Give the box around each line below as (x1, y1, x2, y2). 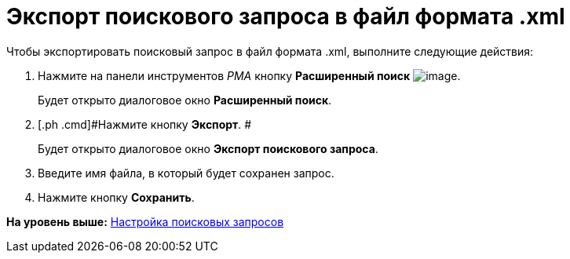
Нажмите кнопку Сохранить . (38, 190, 195, 204)
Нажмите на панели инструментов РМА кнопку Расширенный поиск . (38, 68, 461, 82)
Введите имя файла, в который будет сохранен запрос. (38, 166, 334, 180)
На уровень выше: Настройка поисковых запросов (6, 214, 284, 228)
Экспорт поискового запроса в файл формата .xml (6, 3, 565, 30)
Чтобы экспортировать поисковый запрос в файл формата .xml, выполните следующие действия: (6, 44, 534, 58)
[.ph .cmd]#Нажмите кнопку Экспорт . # (38, 117, 252, 131)
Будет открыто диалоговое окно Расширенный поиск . (38, 93, 332, 107)
